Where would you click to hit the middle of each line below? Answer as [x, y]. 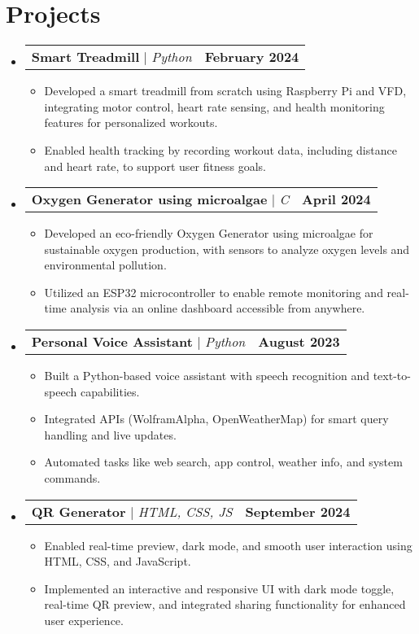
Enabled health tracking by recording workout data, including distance [220, 149]
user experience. [84, 620]
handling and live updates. [110, 434]
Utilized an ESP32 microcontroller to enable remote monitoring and [214, 292]
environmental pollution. [105, 265]
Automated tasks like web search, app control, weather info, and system [223, 462]
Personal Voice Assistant [112, 342]
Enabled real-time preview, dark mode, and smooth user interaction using [228, 545]
